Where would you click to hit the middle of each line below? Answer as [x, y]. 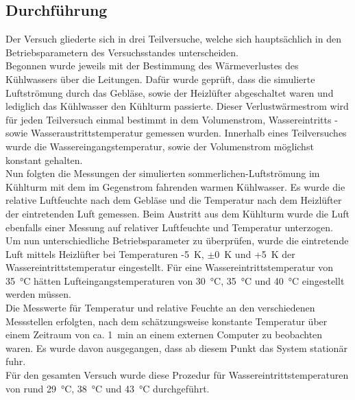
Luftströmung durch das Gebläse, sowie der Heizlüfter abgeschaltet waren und [170, 92]
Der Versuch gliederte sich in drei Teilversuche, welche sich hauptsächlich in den [173, 39]
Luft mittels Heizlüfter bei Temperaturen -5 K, [105, 254]
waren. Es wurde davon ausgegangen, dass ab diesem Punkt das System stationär [176, 348]
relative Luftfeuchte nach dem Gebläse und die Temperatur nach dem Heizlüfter [174, 200]
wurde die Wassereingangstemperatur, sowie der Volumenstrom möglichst [160, 146]
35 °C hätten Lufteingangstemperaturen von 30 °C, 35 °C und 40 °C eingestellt [175, 280]
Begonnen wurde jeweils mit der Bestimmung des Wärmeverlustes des [152, 66]
